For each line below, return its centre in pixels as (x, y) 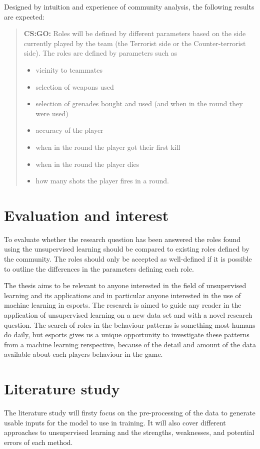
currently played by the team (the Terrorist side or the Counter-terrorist (135, 43)
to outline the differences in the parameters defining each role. (99, 268)
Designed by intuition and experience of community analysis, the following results (129, 7)
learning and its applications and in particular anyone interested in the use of (122, 295)
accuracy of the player (69, 130)
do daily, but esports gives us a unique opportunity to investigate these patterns (127, 334)
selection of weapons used (75, 86)
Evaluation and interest (86, 215)
